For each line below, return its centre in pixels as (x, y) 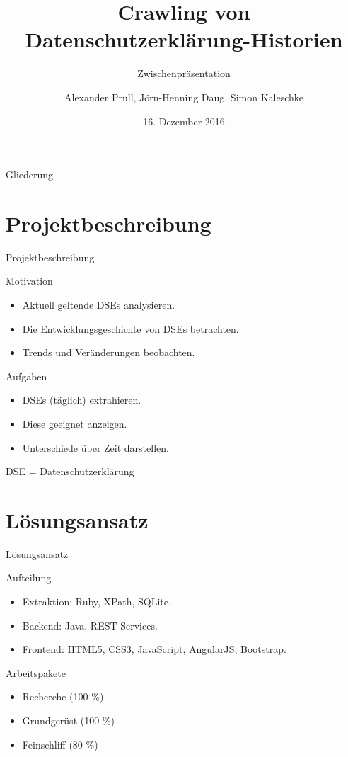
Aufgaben (27, 376)
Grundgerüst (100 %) (68, 721)
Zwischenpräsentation (184, 73)
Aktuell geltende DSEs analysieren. (99, 304)
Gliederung (30, 175)
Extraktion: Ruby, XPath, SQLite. (97, 602)
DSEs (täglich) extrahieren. (82, 400)
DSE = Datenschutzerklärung (70, 471)
